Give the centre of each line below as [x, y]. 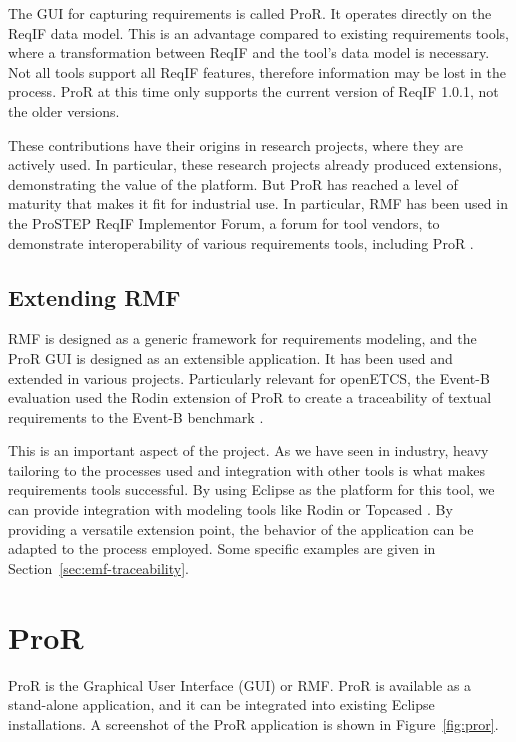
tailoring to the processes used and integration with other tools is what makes [247, 469]
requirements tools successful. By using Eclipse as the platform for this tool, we [251, 489]
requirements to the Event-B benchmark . [136, 416]
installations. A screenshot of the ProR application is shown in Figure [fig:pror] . [253, 723]
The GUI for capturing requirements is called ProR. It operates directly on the [250, 13]
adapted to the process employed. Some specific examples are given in [222, 548]
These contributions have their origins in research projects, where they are [235, 144]
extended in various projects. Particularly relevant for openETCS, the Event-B [249, 377]
